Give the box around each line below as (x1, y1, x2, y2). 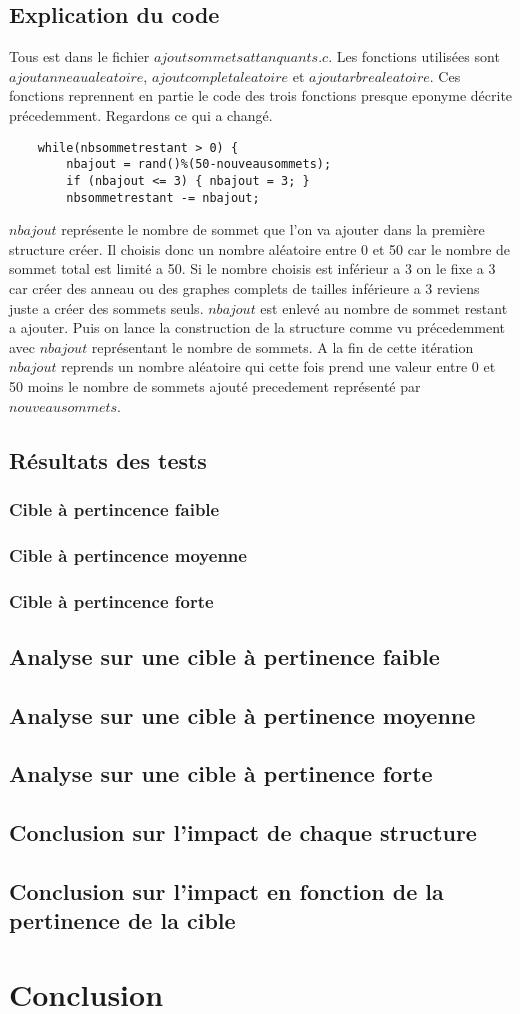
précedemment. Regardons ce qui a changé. (9, 104, 273, 125)
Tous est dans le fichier (9, 46, 150, 67)
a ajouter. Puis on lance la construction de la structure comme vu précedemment (9, 317, 506, 338)
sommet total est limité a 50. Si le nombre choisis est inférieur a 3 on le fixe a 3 (9, 258, 496, 279)
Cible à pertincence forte (9, 588, 214, 613)
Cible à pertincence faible (9, 496, 220, 521)
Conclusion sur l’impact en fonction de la (9, 875, 444, 906)
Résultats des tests (9, 444, 207, 475)
